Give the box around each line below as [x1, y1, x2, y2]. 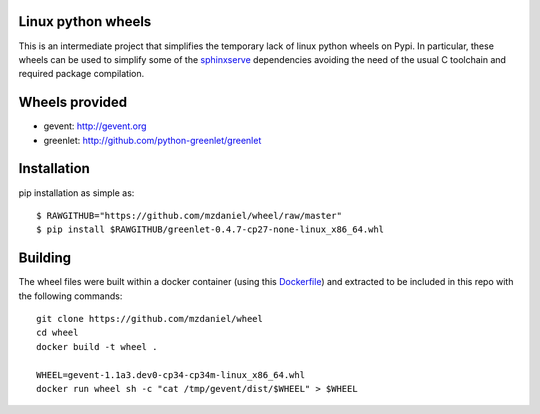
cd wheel [36, 327, 79, 339]
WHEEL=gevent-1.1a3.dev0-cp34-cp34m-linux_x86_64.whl [36, 369, 305, 380]
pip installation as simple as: [18, 186, 135, 199]
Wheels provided [18, 94, 128, 111]
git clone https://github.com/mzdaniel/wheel [36, 313, 264, 324]
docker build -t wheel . [36, 341, 158, 352]
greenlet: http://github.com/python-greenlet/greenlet [43, 134, 262, 146]
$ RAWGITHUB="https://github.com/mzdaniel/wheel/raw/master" [36, 210, 342, 221]
